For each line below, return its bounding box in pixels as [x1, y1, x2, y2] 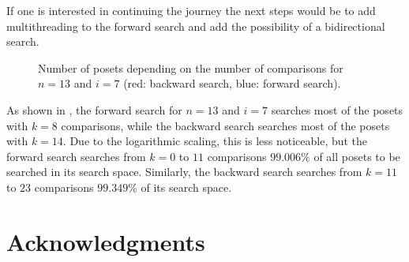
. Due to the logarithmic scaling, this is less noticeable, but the [62, 133, 368, 149]
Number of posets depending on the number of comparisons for [38, 59, 343, 76]
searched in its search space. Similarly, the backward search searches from [6, 163, 362, 180]
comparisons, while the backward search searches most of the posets [61, 117, 390, 133]
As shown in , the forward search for [6, 101, 182, 118]
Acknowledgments [6, 225, 205, 257]
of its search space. [141, 178, 232, 195]
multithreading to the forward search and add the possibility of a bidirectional [6, 17, 385, 34]
